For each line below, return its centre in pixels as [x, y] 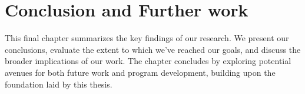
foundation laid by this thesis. [59, 84]
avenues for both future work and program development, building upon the [140, 72]
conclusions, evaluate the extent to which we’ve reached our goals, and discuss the [153, 49]
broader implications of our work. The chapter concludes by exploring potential [148, 61]
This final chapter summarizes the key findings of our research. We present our [147, 38]
